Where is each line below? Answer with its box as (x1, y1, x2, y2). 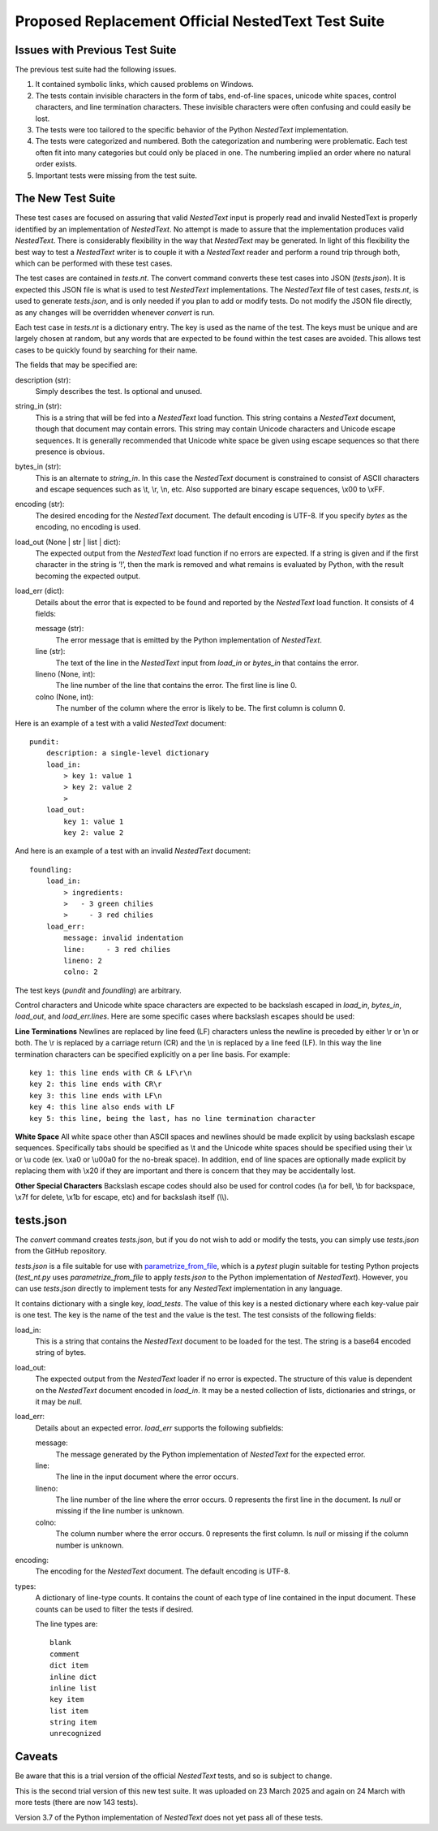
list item (49, 1706, 88, 1716)
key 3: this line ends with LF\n (29, 1091, 162, 1100)
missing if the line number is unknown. (55, 1506, 185, 1516)
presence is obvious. (35, 447, 105, 457)
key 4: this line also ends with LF (29, 1102, 175, 1112)
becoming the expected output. (35, 571, 141, 581)
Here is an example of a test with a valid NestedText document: (15, 718, 227, 728)
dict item (49, 1661, 88, 1670)
